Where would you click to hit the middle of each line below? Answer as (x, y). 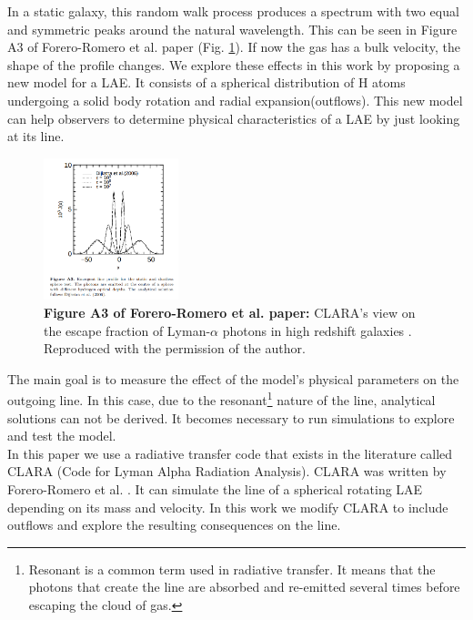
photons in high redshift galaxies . (317, 330)
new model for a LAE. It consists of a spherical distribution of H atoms (206, 82)
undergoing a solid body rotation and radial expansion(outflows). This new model (235, 100)
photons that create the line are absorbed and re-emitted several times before (244, 587)
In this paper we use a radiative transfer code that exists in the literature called (230, 453)
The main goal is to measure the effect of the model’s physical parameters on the (233, 378)
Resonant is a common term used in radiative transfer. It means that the (232, 569)
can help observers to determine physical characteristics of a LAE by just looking (234, 118)
